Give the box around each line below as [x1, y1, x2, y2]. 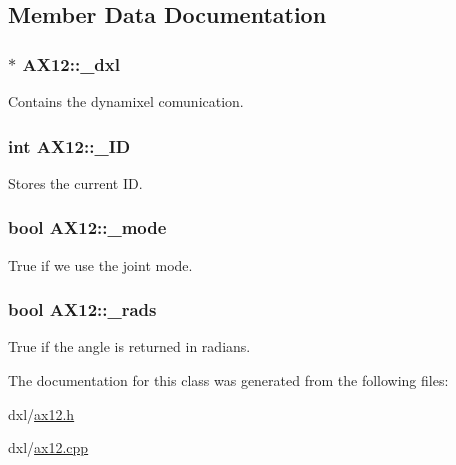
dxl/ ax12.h [8, 403, 75, 424]
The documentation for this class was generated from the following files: [8, 370, 449, 391]
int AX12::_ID [8, 133, 131, 158]
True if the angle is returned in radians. [8, 336, 251, 357]
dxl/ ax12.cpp [8, 437, 89, 458]
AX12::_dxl [22, 51, 120, 76]
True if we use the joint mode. [8, 254, 193, 275]
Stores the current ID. [8, 172, 143, 193]
